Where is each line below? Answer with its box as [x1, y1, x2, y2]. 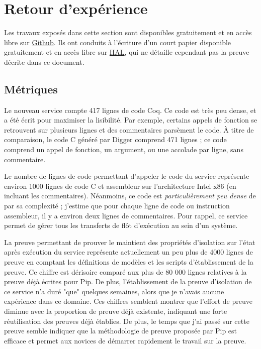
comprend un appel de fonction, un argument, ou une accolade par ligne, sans [4, 144, 243, 155]
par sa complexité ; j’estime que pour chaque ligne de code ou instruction [4, 200, 230, 211]
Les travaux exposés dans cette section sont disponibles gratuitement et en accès [4, 27, 252, 38]
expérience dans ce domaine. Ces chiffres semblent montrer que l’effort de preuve [4, 296, 252, 306]
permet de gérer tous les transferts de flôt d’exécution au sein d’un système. [4, 220, 238, 230]
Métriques [4, 81, 58, 96]
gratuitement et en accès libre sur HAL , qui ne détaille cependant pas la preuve [4, 47, 249, 57]
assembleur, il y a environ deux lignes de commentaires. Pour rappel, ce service [4, 210, 248, 220]
